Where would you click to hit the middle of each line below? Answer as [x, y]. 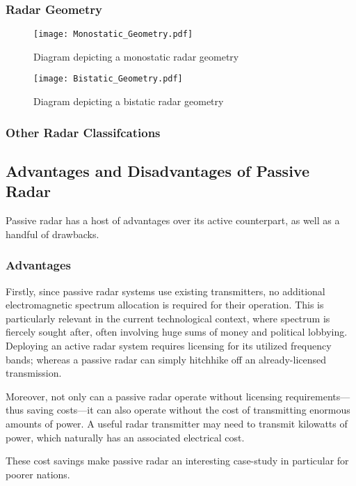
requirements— [318, 396]
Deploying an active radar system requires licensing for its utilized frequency [169, 345]
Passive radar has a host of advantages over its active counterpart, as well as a [173, 220]
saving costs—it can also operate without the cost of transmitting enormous [188, 410]
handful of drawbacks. [52, 234]
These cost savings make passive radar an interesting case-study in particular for [177, 461]
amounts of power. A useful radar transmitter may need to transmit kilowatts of [177, 423]
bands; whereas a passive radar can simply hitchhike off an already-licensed [166, 359]
